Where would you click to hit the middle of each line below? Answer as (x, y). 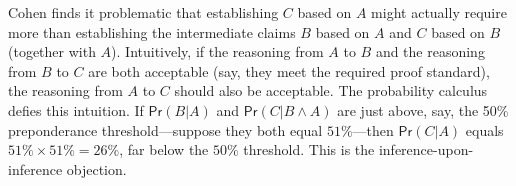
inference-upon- (426, 149)
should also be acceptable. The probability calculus (331, 90)
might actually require (439, 12)
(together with (52, 51)
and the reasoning (430, 51)
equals (484, 129)
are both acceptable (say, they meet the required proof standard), (289, 70)
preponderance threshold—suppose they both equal (165, 129)
